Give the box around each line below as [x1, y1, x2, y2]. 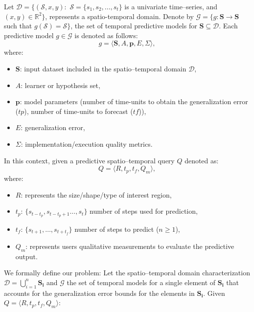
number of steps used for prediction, [90, 206, 198, 216]
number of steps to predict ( [74, 223, 159, 234]
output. [15, 251, 38, 261]
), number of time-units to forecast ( [24, 106, 133, 116]
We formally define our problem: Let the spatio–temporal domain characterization [4, 267, 250, 278]
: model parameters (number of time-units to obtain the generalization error [20, 96, 248, 107]
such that [4, 21, 32, 31]
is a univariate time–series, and [124, 1, 218, 11]
